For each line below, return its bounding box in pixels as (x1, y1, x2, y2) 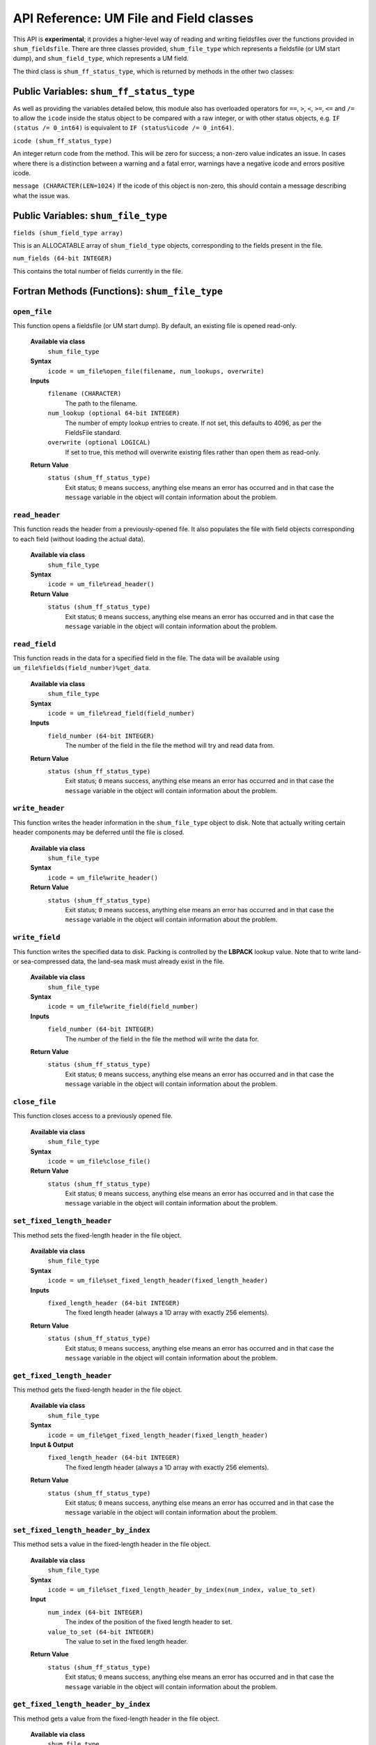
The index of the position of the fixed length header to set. (65, 1618, 233, 1626)
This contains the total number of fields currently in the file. (13, 267, 183, 275)
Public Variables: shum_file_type (13, 209, 167, 221)
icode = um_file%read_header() (47, 580, 155, 588)
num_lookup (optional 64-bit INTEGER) (47, 409, 180, 417)
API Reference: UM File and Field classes (13, 10, 254, 26)
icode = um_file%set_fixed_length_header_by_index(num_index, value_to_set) (47, 1586, 316, 1594)
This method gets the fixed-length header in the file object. (13, 1386, 182, 1394)
